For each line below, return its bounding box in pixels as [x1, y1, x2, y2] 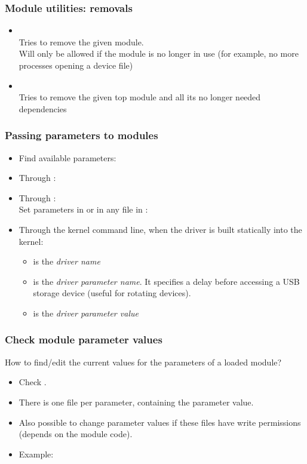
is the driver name [33, 255, 100, 268]
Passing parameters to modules [5, 128, 158, 143]
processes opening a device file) [19, 59, 133, 71]
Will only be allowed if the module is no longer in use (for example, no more [19, 47, 299, 60]
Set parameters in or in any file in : [19, 203, 148, 216]
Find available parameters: [19, 151, 116, 164]
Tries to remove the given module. [19, 35, 144, 48]
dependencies [19, 102, 67, 115]
